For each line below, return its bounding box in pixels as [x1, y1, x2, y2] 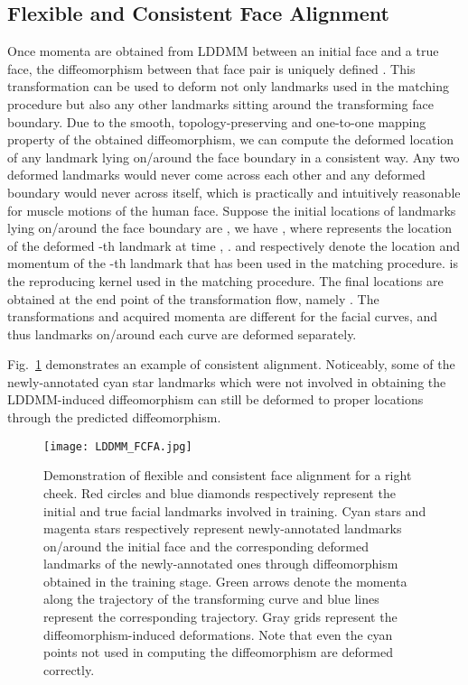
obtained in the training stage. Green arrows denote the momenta [43, 571, 407, 590]
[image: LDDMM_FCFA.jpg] [43, 440, 192, 453]
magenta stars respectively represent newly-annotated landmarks [43, 519, 402, 538]
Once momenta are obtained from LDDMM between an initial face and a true [7, 42, 439, 60]
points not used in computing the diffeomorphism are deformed [43, 643, 393, 662]
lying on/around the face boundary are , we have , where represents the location [7, 218, 452, 237]
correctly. [43, 660, 95, 679]
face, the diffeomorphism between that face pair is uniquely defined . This [7, 59, 416, 78]
